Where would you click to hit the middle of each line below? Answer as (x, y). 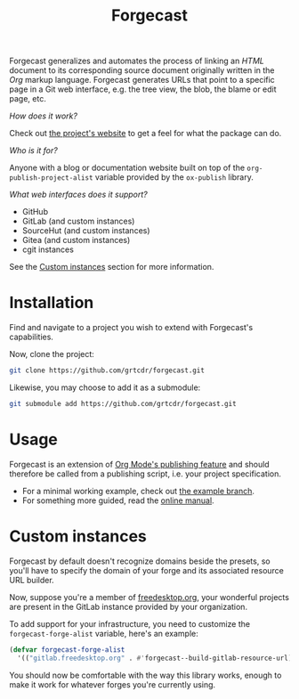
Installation (52, 303)
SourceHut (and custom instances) (86, 231)
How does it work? (44, 116)
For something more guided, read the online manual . (118, 500)
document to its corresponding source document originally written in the (142, 70)
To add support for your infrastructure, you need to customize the (130, 623)
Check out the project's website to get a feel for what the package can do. (145, 134)
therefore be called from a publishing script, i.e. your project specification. (145, 474)
